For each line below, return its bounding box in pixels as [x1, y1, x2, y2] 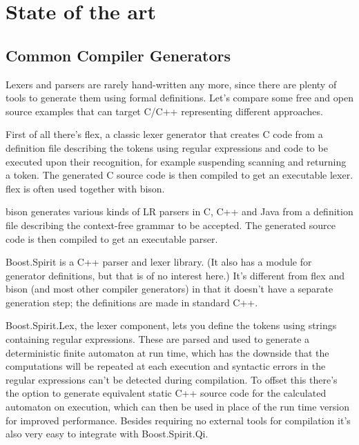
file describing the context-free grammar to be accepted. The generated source [6, 217, 336, 232]
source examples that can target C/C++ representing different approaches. [6, 103, 323, 118]
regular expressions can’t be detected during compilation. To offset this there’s [6, 372, 338, 386]
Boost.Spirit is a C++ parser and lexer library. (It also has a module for [6, 255, 312, 269]
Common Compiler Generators [6, 44, 231, 66]
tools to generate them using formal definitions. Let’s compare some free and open [6, 90, 353, 105]
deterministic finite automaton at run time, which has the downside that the [6, 345, 329, 359]
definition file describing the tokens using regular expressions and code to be [6, 140, 328, 155]
